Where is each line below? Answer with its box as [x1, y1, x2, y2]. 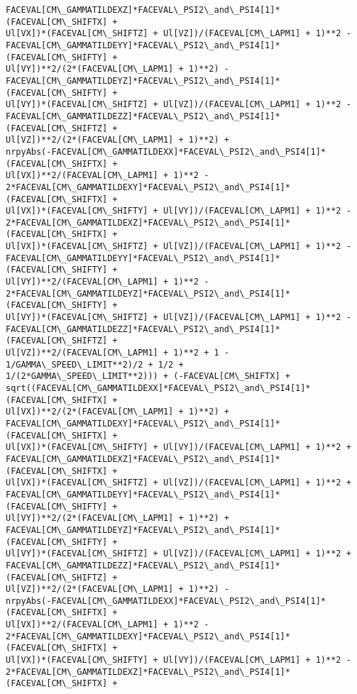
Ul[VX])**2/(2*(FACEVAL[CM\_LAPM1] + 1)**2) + [6, 407, 229, 417]
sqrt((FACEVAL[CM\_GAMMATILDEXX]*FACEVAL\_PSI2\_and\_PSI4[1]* [6, 383, 311, 393]
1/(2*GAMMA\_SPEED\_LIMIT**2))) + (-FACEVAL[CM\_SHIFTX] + [6, 371, 290, 382]
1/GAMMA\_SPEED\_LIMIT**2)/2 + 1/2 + [6, 359, 184, 370]
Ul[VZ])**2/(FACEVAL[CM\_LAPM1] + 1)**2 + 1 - [6, 348, 229, 358]
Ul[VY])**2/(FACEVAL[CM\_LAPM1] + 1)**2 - [6, 277, 209, 287]
